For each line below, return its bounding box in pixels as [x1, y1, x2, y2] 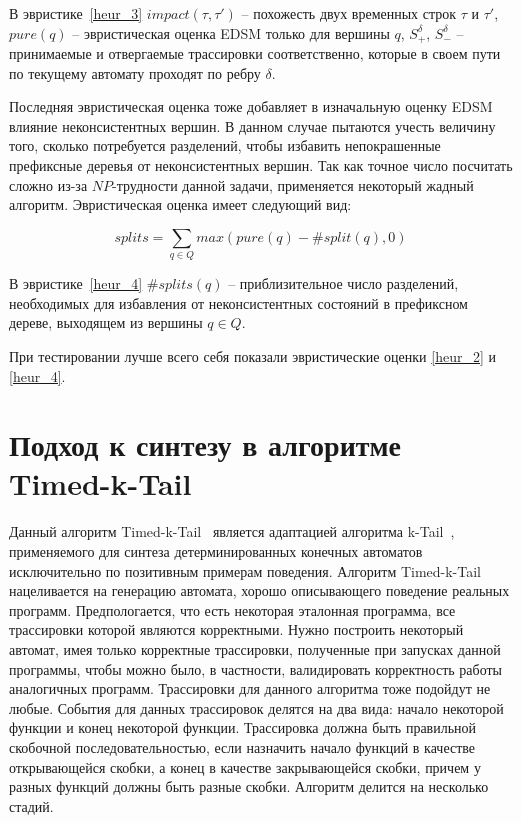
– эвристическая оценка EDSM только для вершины [72, 22, 390, 43]
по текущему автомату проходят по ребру [9, 62, 261, 83]
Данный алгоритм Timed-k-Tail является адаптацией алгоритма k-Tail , [9, 521, 455, 542]
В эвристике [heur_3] [9, 3, 143, 23]
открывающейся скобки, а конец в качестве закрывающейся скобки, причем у [9, 756, 481, 777]
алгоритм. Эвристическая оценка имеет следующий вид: [9, 194, 352, 215]
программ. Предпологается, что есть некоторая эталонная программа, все [9, 599, 456, 620]
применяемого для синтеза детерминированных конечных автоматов [9, 541, 423, 561]
